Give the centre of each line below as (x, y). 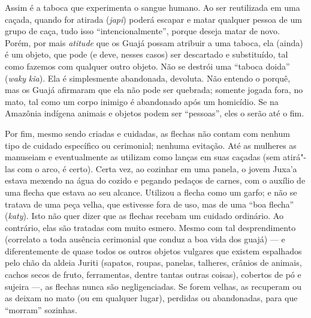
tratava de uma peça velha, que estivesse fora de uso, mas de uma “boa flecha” (150, 204)
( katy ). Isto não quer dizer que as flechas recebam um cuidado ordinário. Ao (144, 216)
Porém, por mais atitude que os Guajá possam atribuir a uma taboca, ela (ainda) (154, 42)
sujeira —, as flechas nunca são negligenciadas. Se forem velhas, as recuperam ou (153, 286)
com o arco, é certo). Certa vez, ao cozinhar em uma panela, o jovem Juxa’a (157, 168)
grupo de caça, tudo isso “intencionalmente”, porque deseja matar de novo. (142, 31)
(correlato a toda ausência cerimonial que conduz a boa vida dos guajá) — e (145, 239)
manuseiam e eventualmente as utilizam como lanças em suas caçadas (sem (143, 157)
